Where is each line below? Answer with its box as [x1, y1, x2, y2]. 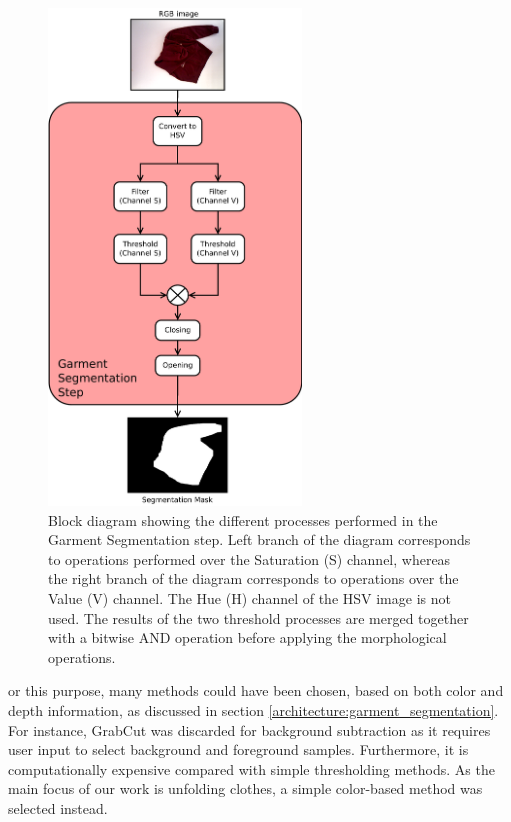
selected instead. [8, 797, 108, 818]
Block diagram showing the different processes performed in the [48, 509, 438, 530]
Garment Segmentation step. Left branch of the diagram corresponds [48, 529, 471, 550]
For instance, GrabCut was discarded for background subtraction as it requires [8, 719, 491, 740]
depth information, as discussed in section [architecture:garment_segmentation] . [8, 700, 499, 721]
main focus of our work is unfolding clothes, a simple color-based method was [8, 778, 483, 799]
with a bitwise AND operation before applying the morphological [48, 627, 447, 648]
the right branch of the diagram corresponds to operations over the [48, 568, 459, 589]
